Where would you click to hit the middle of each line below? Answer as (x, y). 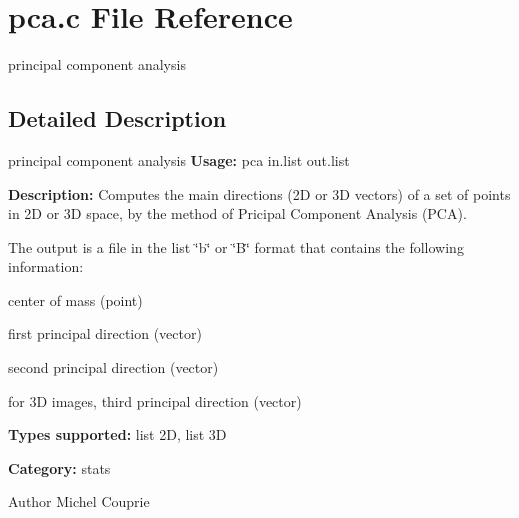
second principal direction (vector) (113, 367)
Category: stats (59, 467)
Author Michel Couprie (79, 501)
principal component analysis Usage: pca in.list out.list (179, 159)
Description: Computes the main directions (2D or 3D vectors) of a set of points (259, 193)
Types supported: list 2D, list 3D (117, 434)
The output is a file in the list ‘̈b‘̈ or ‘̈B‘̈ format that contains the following (236, 246)
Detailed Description (117, 118)
